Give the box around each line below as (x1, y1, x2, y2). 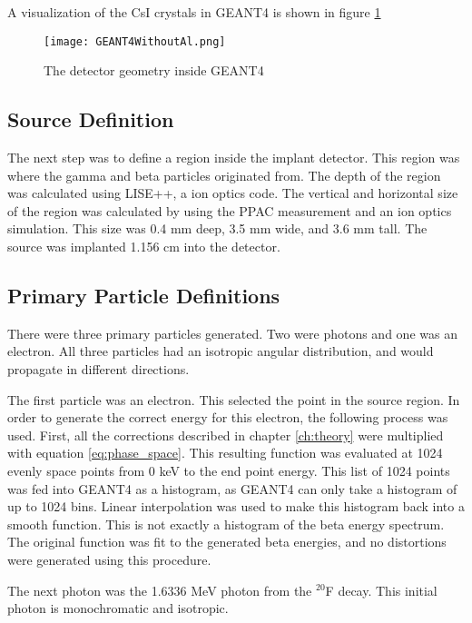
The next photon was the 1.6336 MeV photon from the (7, 580, 312, 599)
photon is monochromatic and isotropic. (7, 598, 229, 618)
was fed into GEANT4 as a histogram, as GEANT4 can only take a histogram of (7, 479, 457, 498)
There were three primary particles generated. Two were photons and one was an (7, 323, 457, 342)
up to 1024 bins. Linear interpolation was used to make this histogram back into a (7, 497, 465, 516)
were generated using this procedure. (7, 549, 211, 569)
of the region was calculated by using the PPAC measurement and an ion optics (7, 201, 452, 220)
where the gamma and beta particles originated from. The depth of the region (7, 165, 441, 184)
